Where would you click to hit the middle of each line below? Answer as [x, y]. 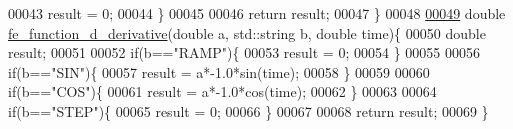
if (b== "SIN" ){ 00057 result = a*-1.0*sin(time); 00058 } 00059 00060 [219, 71]
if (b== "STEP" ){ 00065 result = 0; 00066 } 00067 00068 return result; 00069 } [248, 110]
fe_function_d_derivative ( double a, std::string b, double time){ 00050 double [247, 32]
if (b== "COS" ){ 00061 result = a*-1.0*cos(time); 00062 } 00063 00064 [222, 91]
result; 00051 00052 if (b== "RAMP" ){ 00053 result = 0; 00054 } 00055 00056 [244, 52]
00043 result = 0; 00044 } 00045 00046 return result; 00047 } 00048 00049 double [257, 13]
